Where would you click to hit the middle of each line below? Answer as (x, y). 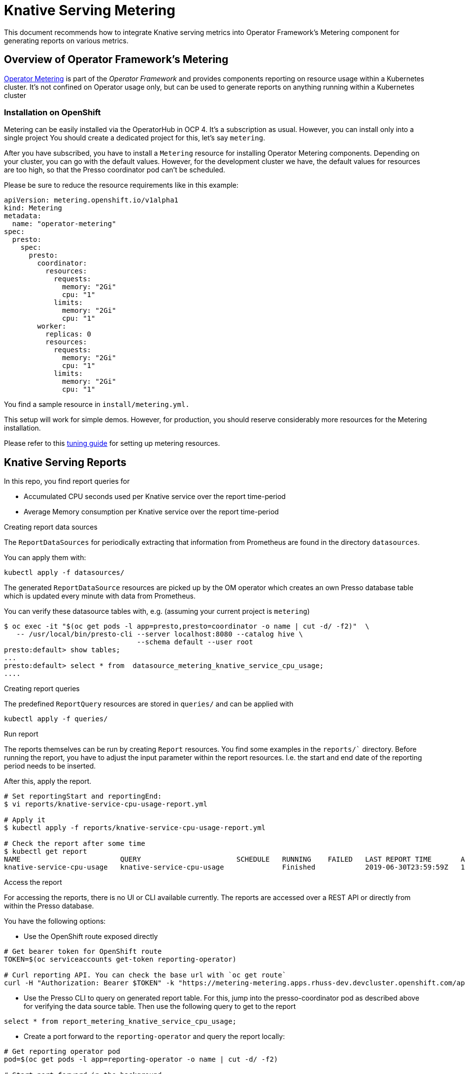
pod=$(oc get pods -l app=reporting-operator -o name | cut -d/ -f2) (141, 1059)
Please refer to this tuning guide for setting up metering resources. (112, 443)
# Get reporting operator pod (62, 1052)
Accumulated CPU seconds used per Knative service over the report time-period (155, 497)
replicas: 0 (68, 334)
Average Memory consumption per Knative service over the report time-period (151, 512)
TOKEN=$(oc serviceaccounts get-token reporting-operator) (120, 959)
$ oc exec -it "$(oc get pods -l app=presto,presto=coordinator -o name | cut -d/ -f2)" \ (187, 626)
